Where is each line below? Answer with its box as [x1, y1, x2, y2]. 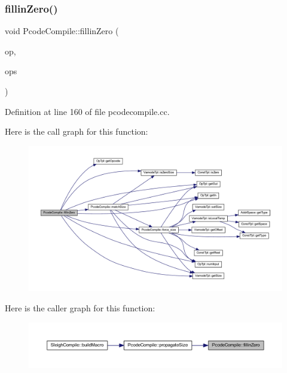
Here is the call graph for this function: [5, 125, 148, 138]
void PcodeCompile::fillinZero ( [5, 25, 119, 37]
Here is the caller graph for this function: [5, 302, 155, 314]
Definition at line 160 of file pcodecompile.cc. [5, 105, 170, 117]
